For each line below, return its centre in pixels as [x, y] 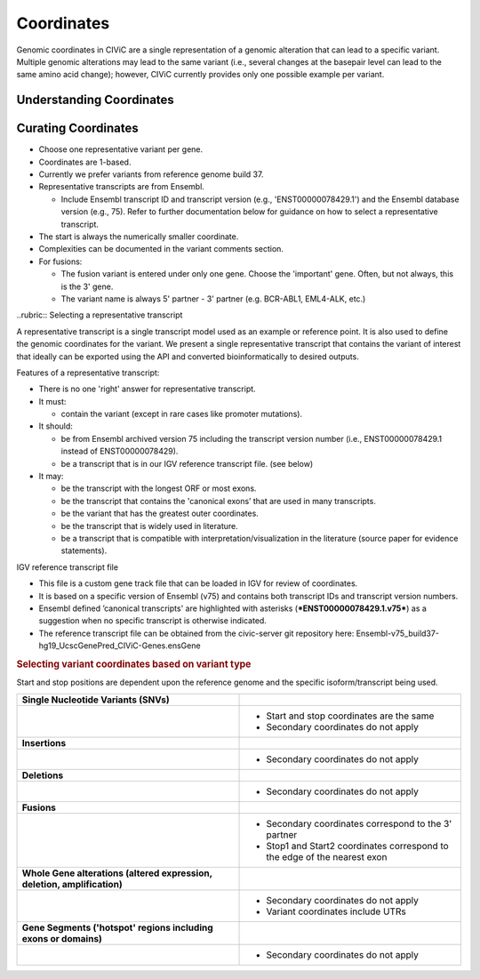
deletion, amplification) [72, 884]
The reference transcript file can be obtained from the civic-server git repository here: [196, 633]
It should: [56, 426]
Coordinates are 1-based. [85, 162]
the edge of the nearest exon [327, 856]
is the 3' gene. [87, 286]
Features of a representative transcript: [88, 373]
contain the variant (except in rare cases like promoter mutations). [181, 414]
